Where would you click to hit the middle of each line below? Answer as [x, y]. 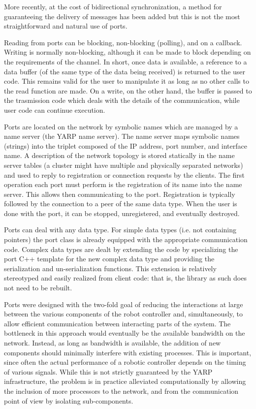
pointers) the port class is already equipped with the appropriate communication [126, 239]
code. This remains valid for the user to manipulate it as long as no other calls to [127, 81]
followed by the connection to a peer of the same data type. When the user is [121, 204]
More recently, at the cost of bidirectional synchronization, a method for [113, 6]
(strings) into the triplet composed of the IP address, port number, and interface [126, 145]
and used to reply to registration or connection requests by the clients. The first [124, 174]
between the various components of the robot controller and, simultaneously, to [124, 314]
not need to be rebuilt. [38, 288]
